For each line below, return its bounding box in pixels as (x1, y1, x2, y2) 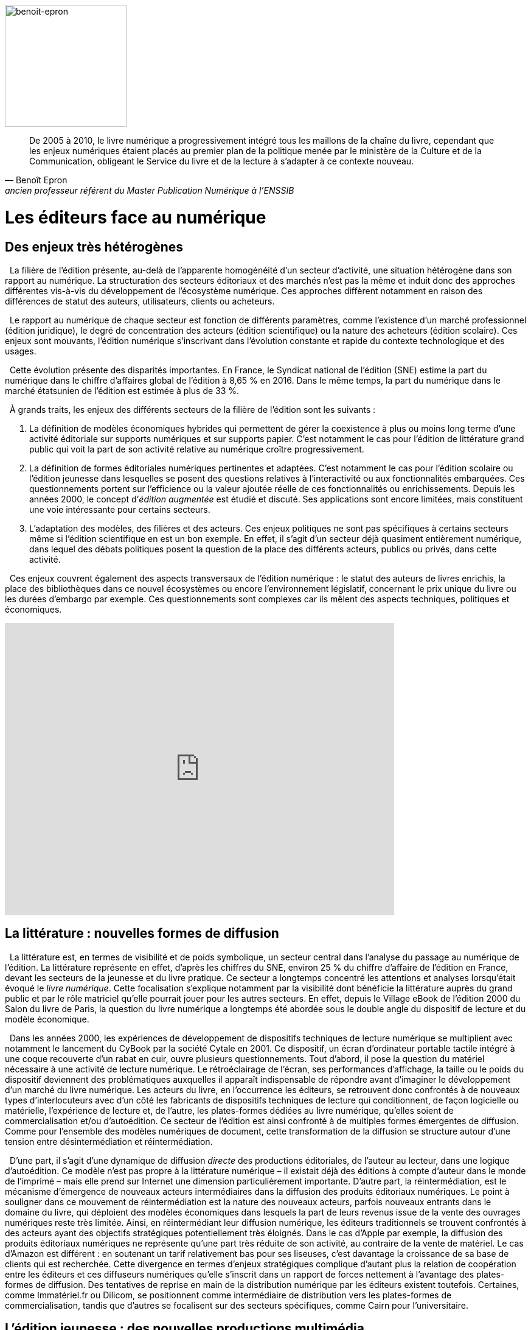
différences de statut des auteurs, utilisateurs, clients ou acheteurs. (5, 295, 275, 306)
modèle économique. (5, 1013, 89, 1024)
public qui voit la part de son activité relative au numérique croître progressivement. (29, 443, 364, 454)
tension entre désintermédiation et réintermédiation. (5, 1136, 213, 1147)
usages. (5, 345, 36, 356)
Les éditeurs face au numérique (5, 206, 266, 228)
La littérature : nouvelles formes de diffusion (5, 926, 279, 941)
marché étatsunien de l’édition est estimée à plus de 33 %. (5, 385, 240, 396)
